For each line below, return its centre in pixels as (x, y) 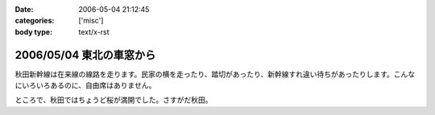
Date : (24, 9)
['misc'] (91, 21)
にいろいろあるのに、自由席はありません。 (85, 85)
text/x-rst (94, 31)
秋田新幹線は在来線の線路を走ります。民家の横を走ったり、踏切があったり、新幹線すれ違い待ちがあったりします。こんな (215, 74)
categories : (35, 21)
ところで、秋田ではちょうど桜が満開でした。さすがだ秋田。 (114, 100)
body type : (33, 31)
